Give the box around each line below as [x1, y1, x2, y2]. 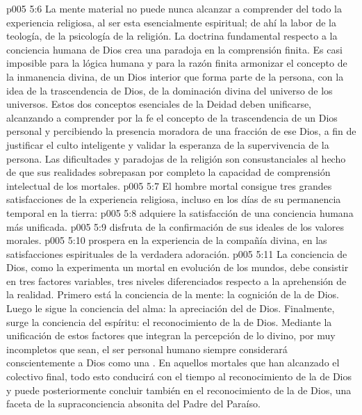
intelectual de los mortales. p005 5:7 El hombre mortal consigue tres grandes [6, 178, 332, 193]
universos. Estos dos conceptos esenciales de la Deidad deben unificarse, [6, 97, 312, 111]
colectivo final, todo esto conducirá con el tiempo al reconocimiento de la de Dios [6, 369, 352, 384]
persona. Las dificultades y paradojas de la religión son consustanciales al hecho [6, 151, 346, 165]
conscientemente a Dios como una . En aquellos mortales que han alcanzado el [6, 355, 340, 370]
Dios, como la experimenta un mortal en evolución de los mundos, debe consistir [6, 260, 349, 275]
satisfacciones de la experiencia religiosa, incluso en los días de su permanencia [6, 192, 341, 206]
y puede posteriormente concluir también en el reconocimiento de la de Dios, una [6, 382, 352, 397]
